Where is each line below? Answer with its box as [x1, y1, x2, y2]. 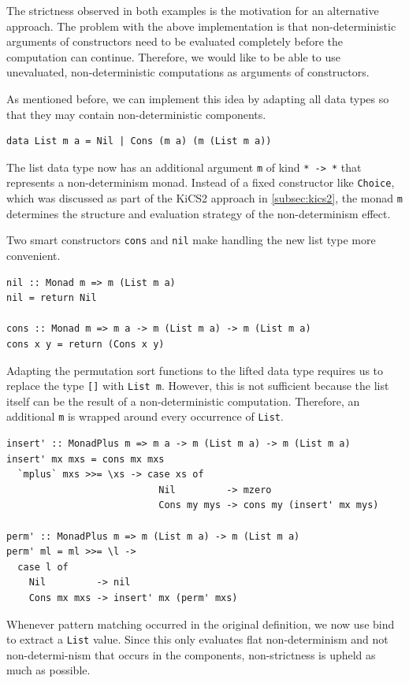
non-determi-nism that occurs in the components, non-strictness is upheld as [6, 646, 376, 663]
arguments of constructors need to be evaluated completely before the [6, 33, 343, 50]
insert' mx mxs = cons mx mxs [6, 453, 165, 465]
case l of [17, 561, 69, 573]
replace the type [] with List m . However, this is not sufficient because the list [6, 377, 389, 394]
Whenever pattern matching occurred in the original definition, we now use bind [6, 615, 395, 632]
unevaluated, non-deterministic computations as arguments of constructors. [6, 64, 370, 80]
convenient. [6, 247, 61, 263]
